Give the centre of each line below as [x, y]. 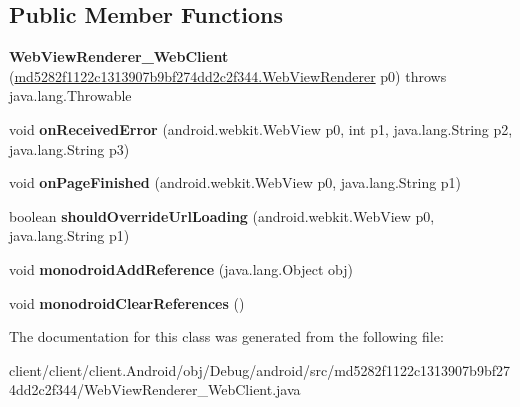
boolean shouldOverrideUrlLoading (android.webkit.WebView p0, [222, 215]
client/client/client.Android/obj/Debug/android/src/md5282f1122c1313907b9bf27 [259, 369]
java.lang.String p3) [69, 148]
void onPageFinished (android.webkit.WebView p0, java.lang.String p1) [235, 182]
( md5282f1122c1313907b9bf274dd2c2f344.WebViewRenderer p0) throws [228, 75]
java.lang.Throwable [70, 95]
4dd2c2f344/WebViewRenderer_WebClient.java [155, 389]
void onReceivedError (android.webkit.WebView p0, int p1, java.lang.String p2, [261, 128]
